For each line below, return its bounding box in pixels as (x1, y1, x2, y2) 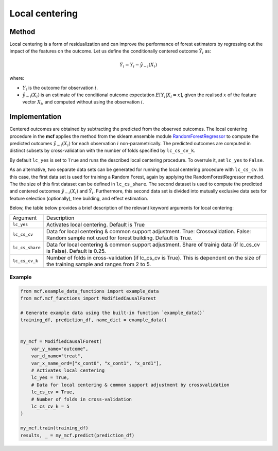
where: (9, 75, 25, 81)
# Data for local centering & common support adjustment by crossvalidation (31, 381, 230, 388)
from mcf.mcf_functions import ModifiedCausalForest (20, 296, 157, 301)
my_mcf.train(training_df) (20, 425, 89, 431)
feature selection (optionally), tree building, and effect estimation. (9, 195, 149, 201)
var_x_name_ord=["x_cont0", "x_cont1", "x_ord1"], (31, 360, 162, 366)
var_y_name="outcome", (31, 345, 89, 352)
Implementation (9, 112, 62, 121)
